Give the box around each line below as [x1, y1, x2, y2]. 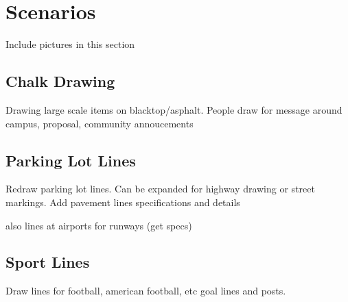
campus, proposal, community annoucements [5, 116, 194, 130]
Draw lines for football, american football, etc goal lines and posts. [5, 284, 286, 298]
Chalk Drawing [5, 71, 115, 92]
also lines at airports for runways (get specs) [5, 218, 192, 232]
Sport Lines [5, 251, 90, 273]
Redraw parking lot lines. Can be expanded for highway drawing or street [5, 181, 315, 196]
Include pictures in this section [5, 37, 135, 51]
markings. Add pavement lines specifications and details [5, 194, 240, 209]
